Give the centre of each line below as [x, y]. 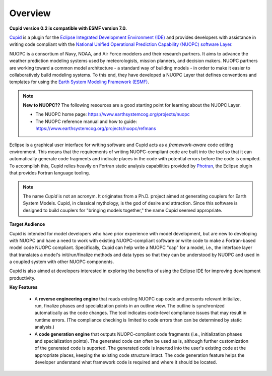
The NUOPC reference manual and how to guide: [86, 121]
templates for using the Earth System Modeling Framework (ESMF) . [79, 82]
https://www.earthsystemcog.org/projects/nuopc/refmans [96, 129]
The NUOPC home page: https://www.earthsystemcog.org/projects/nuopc [113, 114]
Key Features [23, 287]
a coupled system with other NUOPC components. [62, 262]
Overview [30, 13]
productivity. [22, 278]
